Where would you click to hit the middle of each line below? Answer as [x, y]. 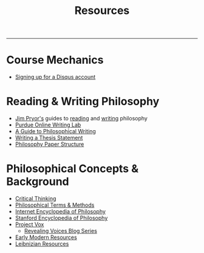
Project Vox [29, 224]
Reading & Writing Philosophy [83, 102]
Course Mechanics [55, 60]
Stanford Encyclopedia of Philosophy [61, 218]
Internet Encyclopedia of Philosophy [60, 211]
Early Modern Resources [46, 237]
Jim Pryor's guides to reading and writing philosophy [81, 119]
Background [38, 182]
